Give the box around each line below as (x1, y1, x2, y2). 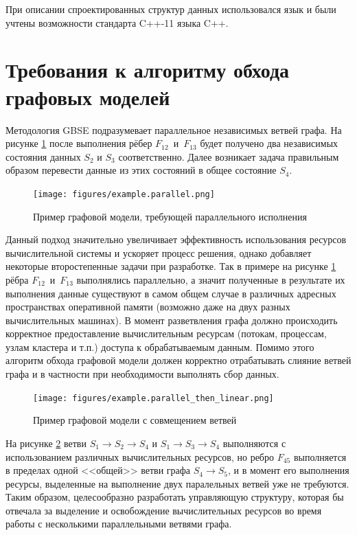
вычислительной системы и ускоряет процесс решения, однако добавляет (5, 245, 312, 260)
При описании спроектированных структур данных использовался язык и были (5, 2, 336, 16)
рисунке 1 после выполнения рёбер (5, 136, 152, 150)
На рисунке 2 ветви (5, 435, 87, 450)
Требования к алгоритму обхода (5, 56, 290, 84)
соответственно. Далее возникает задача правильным (118, 149, 339, 163)
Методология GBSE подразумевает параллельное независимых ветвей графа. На (5, 122, 342, 137)
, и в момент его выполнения (228, 463, 349, 477)
